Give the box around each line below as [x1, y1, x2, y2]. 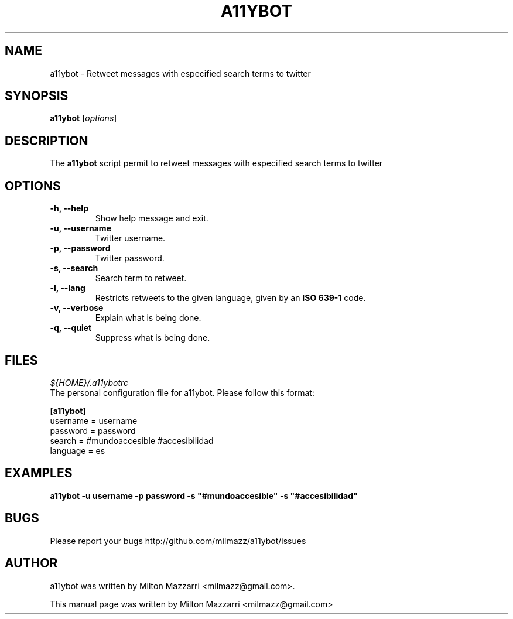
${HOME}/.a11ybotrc [50, 377, 129, 388]
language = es [50, 445, 105, 456]
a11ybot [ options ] [50, 113, 117, 124]
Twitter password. [95, 253, 165, 264]
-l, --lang [50, 283, 85, 293]
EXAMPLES [5, 466, 73, 481]
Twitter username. [95, 233, 166, 244]
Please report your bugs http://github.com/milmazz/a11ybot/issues [50, 535, 306, 546]
